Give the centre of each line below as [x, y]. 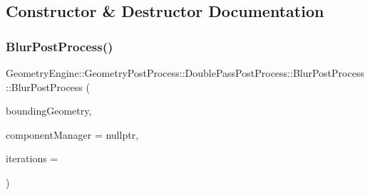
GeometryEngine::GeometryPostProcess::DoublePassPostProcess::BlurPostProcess [185, 73]
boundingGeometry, [49, 111]
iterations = [32, 158]
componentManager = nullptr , [72, 134]
